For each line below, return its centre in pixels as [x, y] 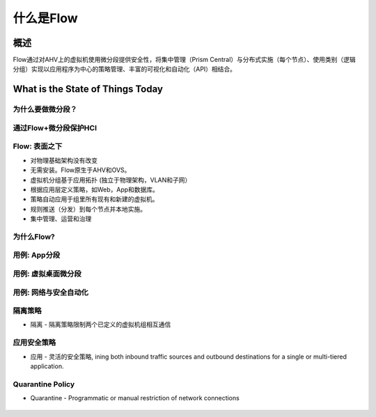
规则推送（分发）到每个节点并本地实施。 [88, 209]
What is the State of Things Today [88, 89]
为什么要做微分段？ [45, 109]
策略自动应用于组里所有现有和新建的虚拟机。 [94, 199]
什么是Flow [45, 18]
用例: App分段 [37, 255]
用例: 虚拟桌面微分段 [47, 274]
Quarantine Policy [44, 384]
